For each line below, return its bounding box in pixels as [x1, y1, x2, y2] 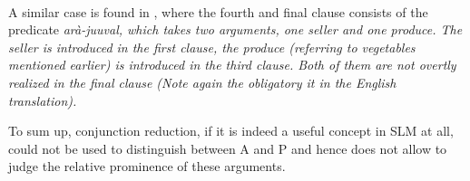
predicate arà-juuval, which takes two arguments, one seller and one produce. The [8, 20, 463, 39]
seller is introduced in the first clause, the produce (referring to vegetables [8, 37, 416, 56]
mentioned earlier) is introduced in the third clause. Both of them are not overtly [8, 55, 456, 74]
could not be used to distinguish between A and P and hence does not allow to [8, 138, 447, 157]
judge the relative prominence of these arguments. [8, 157, 286, 176]
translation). [8, 90, 77, 110]
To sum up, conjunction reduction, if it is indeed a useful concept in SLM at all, [8, 121, 454, 140]
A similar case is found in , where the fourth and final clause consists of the [8, 2, 428, 21]
